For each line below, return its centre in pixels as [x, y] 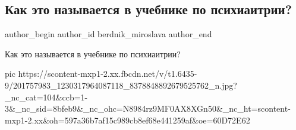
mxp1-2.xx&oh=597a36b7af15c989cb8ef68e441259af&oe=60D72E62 [127, 120]
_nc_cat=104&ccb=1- [46, 97]
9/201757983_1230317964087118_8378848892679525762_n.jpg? [121, 85]
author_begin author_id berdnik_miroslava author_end [108, 34]
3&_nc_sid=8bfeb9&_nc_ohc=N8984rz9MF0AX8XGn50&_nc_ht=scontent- [148, 108]
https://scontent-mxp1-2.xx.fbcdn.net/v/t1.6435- [108, 74]
